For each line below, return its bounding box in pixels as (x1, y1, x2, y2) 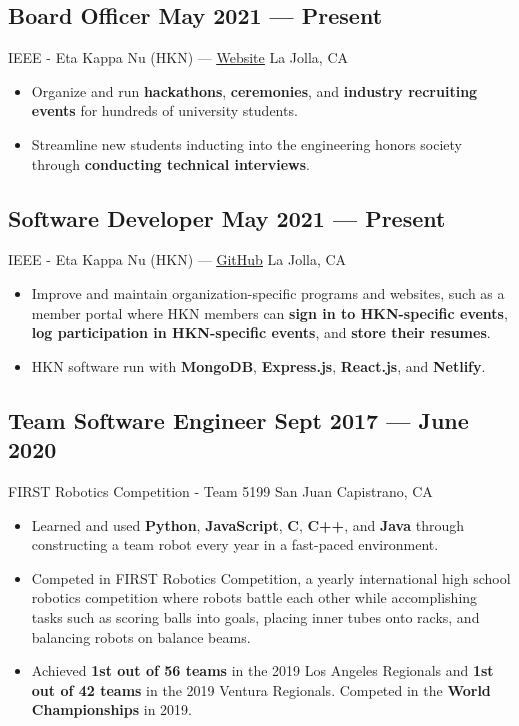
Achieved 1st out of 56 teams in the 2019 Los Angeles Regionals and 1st (31, 660, 494, 681)
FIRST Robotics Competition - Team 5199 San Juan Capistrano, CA (8, 480, 433, 501)
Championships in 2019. (31, 699, 192, 720)
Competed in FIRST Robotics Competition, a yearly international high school (31, 567, 511, 588)
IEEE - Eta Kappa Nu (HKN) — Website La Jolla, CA (8, 47, 348, 68)
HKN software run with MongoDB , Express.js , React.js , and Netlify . (31, 355, 486, 376)
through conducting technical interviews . (31, 153, 311, 174)
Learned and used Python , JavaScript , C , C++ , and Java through (31, 514, 464, 535)
